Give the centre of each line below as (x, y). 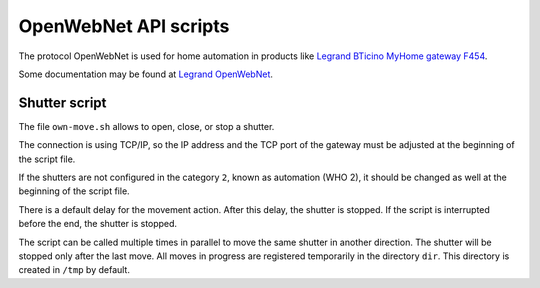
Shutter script (62, 102)
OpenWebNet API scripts (124, 26)
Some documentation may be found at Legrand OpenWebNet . (146, 74)
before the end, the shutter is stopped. (98, 224)
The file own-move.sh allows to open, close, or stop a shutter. (146, 126)
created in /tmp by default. (74, 270)
